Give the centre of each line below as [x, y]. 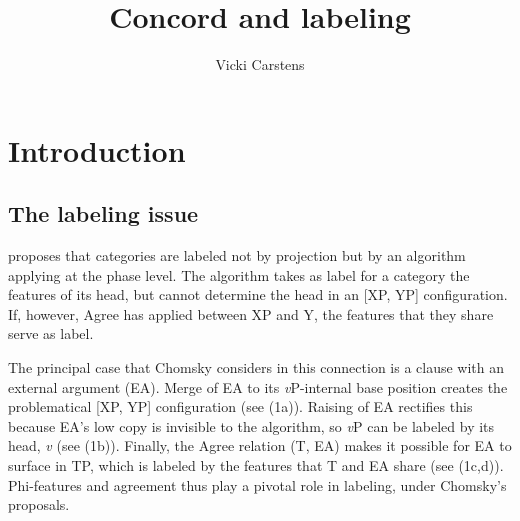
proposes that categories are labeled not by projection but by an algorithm [237, 255]
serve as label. [51, 333]
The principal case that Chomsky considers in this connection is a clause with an [256, 367]
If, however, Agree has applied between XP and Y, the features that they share [251, 313]
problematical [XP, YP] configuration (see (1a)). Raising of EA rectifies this [240, 406]
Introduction [97, 149]
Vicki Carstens [260, 64]
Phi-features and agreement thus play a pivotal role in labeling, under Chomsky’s [257, 484]
